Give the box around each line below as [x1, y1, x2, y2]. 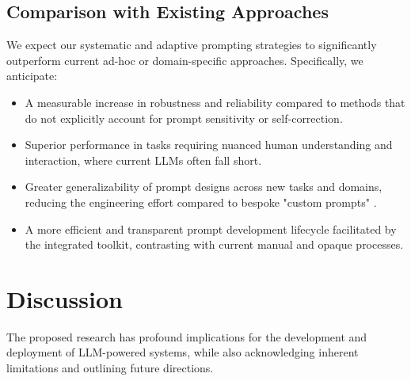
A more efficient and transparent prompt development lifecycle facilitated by [25, 220, 397, 237]
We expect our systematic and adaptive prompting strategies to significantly [6, 36, 377, 53]
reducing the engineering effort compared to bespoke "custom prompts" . [25, 193, 377, 210]
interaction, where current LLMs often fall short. [25, 151, 262, 168]
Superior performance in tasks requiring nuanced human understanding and [25, 136, 393, 153]
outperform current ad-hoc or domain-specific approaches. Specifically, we [6, 51, 363, 68]
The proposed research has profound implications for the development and [6, 328, 367, 345]
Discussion [6, 282, 123, 314]
